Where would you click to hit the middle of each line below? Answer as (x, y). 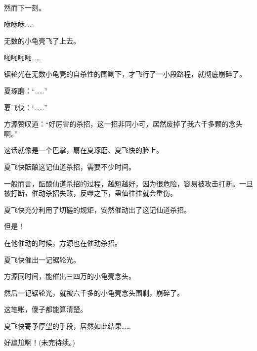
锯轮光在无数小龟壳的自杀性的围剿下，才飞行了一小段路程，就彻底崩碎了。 (125, 74)
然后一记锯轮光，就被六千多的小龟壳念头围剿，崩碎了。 (94, 292)
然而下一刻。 (25, 7)
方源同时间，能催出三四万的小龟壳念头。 (70, 276)
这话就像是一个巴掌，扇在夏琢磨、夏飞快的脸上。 (84, 150)
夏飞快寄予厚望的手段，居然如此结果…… (67, 326)
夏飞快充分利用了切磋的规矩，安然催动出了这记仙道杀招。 (97, 209)
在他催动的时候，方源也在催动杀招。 (63, 242)
